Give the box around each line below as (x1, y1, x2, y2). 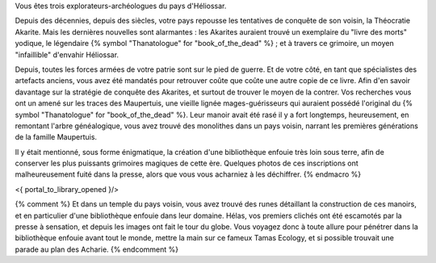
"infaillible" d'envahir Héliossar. (15, 49, 119, 60)
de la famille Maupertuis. (15, 132, 97, 142)
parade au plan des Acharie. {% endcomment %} (15, 244, 179, 254)
